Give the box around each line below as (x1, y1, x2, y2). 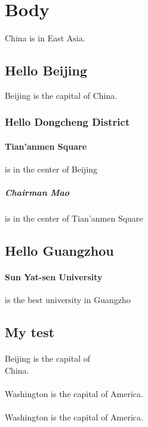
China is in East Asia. (5, 32, 85, 44)
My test (5, 323, 55, 341)
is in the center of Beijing (5, 163, 98, 175)
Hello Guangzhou (5, 241, 114, 260)
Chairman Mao (5, 186, 70, 199)
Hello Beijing (5, 61, 87, 80)
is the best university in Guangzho (5, 293, 131, 306)
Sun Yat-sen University (5, 271, 103, 283)
